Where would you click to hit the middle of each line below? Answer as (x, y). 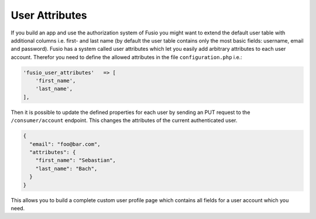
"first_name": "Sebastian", (76, 160)
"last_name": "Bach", (66, 168)
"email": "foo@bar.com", (65, 144)
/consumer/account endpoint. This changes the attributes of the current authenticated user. (124, 120)
